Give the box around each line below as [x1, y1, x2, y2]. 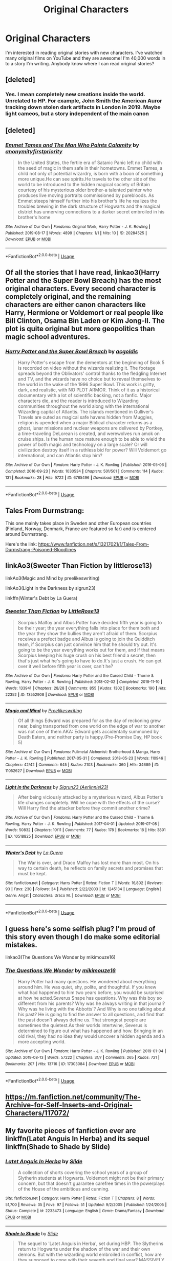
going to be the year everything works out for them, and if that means [17, 646, 165, 653]
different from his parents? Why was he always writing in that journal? [17, 1000, 165, 1006]
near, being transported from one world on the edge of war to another [17, 723, 165, 729]
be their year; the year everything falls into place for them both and [17, 625, 160, 631]
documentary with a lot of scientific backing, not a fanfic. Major [17, 392, 152, 399]
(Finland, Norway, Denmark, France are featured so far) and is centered [5, 526, 156, 532]
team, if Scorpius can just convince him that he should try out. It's [17, 641, 157, 647]
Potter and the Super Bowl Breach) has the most [5, 276, 162, 285]
